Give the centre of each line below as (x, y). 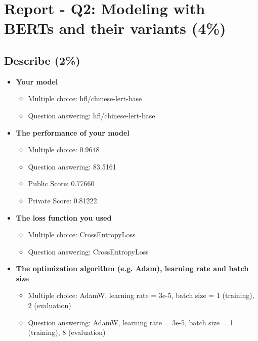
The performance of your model (73, 132)
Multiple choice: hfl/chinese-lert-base (85, 98)
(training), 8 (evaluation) (67, 332)
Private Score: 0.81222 (62, 200)
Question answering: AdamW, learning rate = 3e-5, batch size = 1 (131, 322)
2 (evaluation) (50, 305)
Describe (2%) (42, 60)
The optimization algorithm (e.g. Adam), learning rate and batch (132, 268)
